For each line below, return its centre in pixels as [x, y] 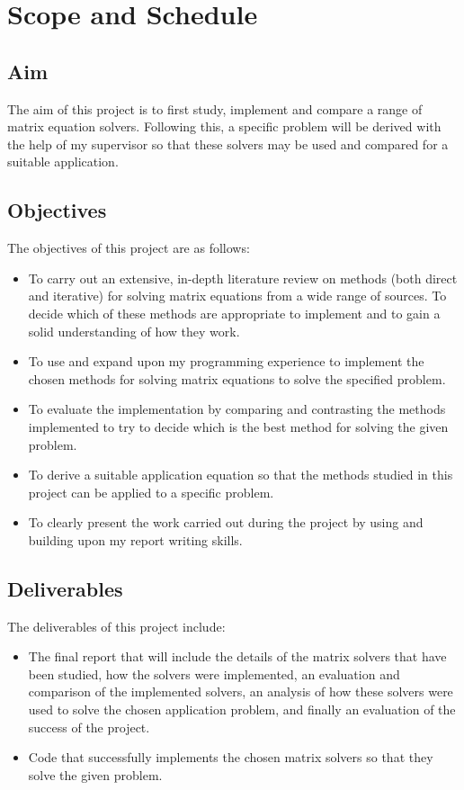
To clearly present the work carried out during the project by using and [226, 522]
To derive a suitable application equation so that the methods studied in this [241, 475]
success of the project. [89, 727]
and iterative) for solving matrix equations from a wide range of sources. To [237, 296]
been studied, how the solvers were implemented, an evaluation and [214, 673]
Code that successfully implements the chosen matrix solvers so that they [231, 757]
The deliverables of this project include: [116, 626]
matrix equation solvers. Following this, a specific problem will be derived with [224, 126]
